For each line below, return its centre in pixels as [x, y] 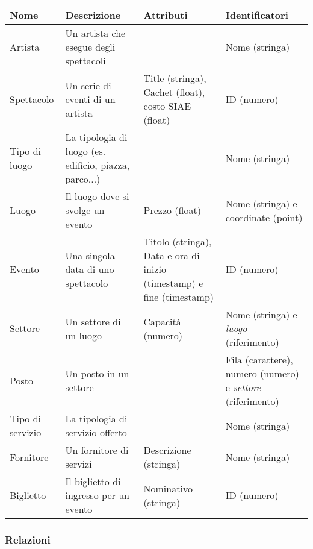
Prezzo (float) [172, 210]
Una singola [90, 255]
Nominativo [168, 488]
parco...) [83, 179]
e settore [243, 387]
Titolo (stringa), [178, 241]
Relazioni [28, 539]
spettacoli [85, 61]
